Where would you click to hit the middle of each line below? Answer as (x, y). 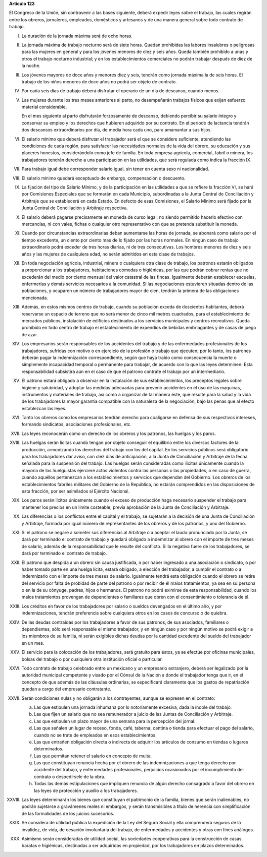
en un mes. (33, 643)
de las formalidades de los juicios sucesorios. (68, 813)
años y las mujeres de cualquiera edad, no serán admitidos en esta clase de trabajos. (108, 254)
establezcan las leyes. (44, 408)
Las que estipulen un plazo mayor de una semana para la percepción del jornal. (115, 721)
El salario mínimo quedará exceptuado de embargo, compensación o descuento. (103, 178)
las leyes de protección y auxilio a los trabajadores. (86, 791)
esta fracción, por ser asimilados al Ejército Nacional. (76, 491)
